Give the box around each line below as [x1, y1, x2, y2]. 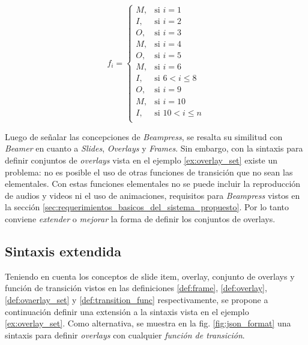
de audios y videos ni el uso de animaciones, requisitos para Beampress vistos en [5, 189, 300, 201]
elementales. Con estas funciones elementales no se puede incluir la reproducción [5, 177, 301, 190]
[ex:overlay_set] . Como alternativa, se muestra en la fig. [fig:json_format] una [5, 317, 291, 329]
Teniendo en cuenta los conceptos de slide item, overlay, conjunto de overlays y [5, 270, 295, 282]
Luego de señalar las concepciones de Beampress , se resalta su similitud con [5, 130, 283, 143]
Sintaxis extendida [5, 241, 121, 260]
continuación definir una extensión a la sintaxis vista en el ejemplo [5, 305, 249, 317]
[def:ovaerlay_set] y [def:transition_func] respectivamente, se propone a [5, 293, 268, 305]
